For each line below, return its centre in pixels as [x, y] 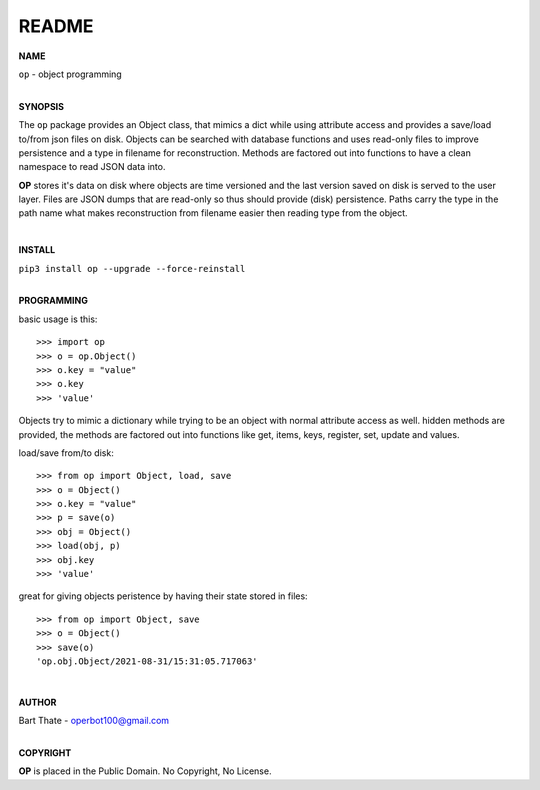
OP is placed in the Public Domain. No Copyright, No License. [145, 771]
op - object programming [70, 74]
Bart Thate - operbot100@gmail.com [94, 721]
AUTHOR [37, 702]
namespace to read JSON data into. [92, 167]
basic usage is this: [58, 319]
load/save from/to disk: [66, 452]
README [56, 26]
